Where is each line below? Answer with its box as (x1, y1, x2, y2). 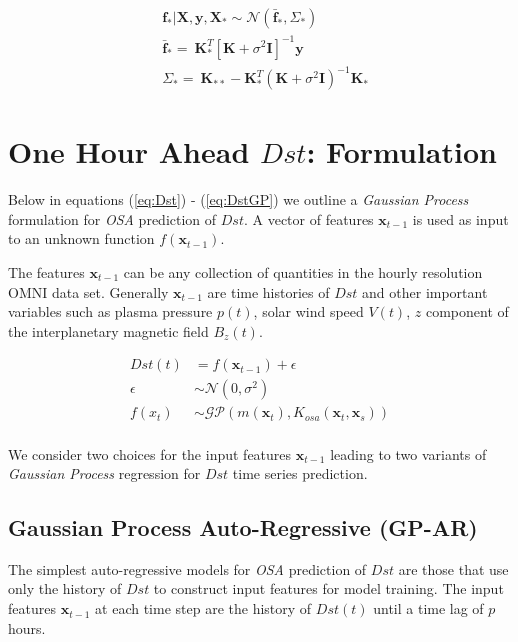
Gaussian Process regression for (8, 463, 201, 484)
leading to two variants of (330, 443, 487, 464)
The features (8, 262, 85, 282)
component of (425, 301, 509, 322)
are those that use (398, 558, 509, 579)
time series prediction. (232, 463, 368, 484)
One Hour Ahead (8, 131, 250, 172)
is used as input (412, 208, 509, 229)
